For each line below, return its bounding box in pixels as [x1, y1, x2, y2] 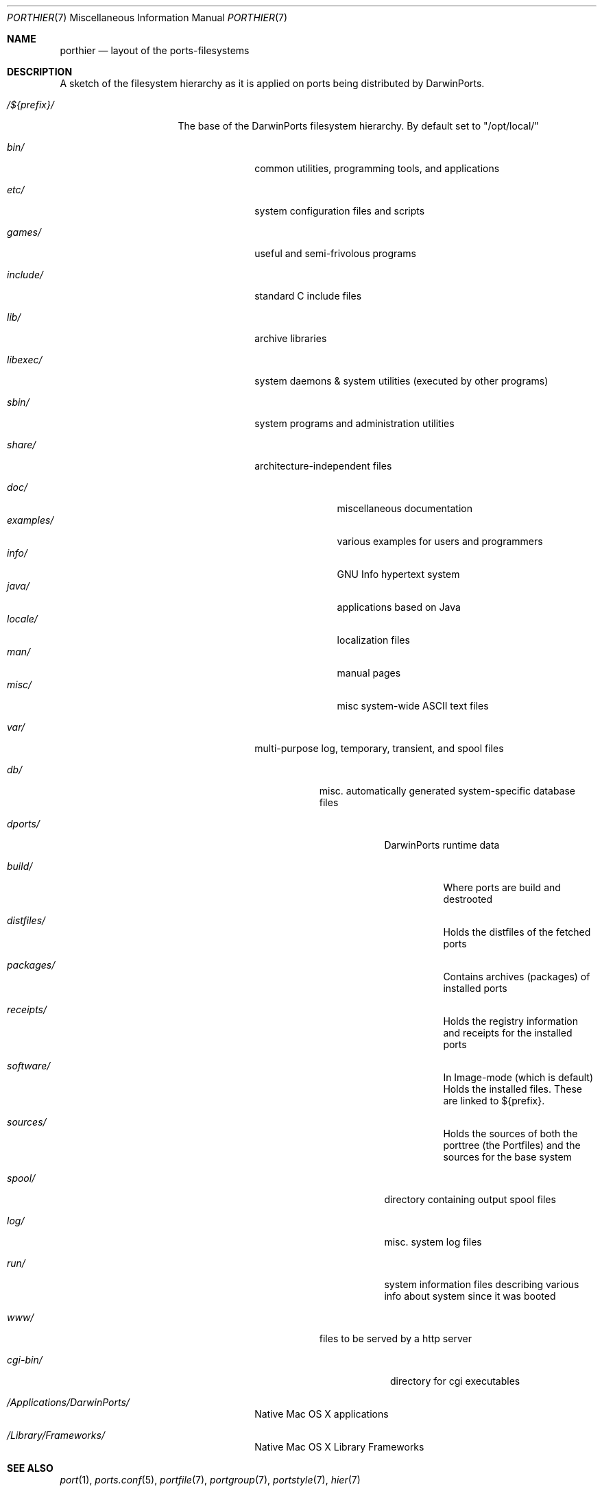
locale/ [7, 613, 38, 625]
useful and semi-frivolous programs [254, 247, 416, 259]
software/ [7, 1060, 51, 1071]
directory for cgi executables [390, 1375, 520, 1387]
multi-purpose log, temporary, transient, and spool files [254, 742, 504, 754]
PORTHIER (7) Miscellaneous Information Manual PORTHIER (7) [7, 12, 288, 23]
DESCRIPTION [7, 66, 73, 77]
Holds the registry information [443, 1015, 578, 1027]
